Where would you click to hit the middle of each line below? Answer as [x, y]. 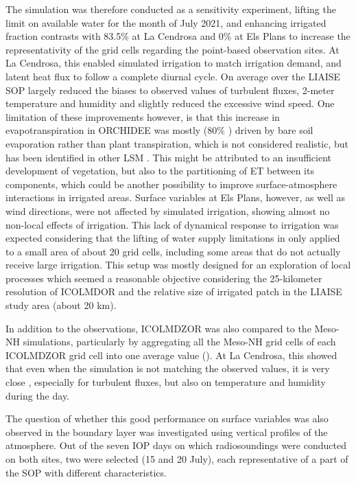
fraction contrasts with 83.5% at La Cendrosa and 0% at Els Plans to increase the [178, 36]
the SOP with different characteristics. [86, 472]
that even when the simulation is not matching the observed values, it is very [168, 368]
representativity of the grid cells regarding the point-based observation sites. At [173, 49]
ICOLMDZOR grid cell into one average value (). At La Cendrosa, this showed [171, 355]
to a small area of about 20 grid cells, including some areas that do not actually [173, 251]
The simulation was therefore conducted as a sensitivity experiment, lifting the [171, 9]
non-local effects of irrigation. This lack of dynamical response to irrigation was [172, 224]
